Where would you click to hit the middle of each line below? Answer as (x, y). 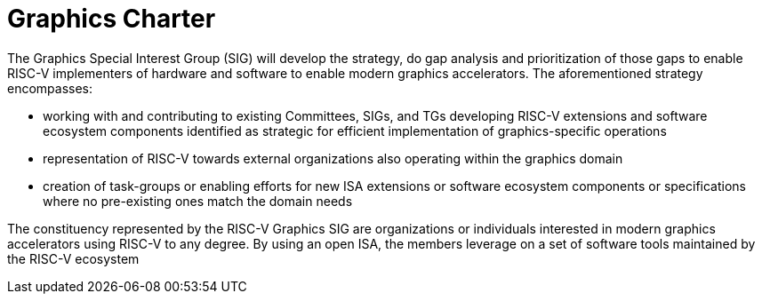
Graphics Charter (112, 19)
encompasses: (50, 88)
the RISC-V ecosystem (73, 258)
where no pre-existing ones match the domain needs (198, 201)
